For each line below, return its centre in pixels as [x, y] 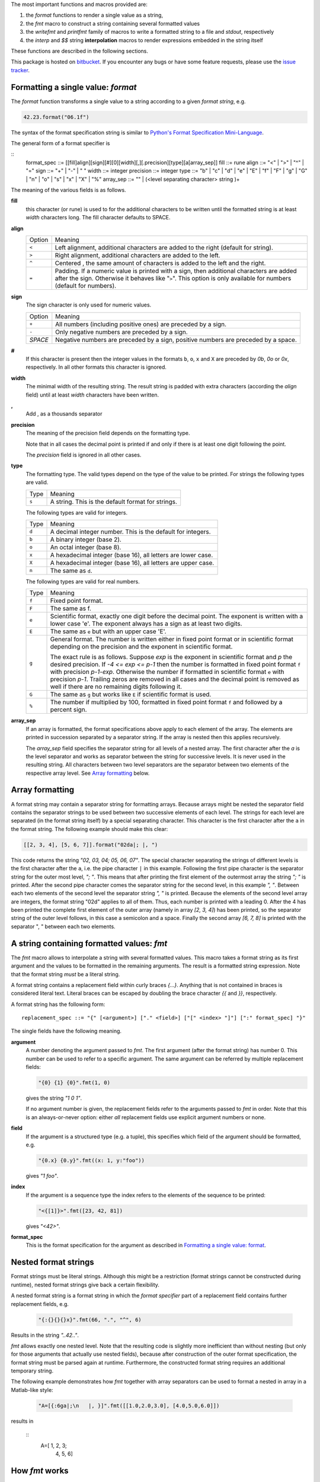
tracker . [20, 70]
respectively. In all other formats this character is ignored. [96, 367]
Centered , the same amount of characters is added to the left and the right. [160, 263]
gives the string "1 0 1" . [54, 1098]
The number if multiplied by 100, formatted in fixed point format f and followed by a [166, 702]
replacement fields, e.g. [40, 1304]
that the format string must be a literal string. [65, 974]
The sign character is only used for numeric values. [89, 305]
